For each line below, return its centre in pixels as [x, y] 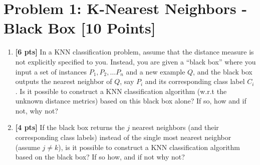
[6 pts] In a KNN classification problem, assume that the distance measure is [135, 52]
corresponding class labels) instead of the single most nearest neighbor [123, 137]
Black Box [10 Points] [80, 28]
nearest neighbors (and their [175, 127]
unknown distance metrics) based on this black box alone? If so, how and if [131, 101]
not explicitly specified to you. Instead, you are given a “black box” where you [136, 61]
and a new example [156, 71]
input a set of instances [51, 71]
